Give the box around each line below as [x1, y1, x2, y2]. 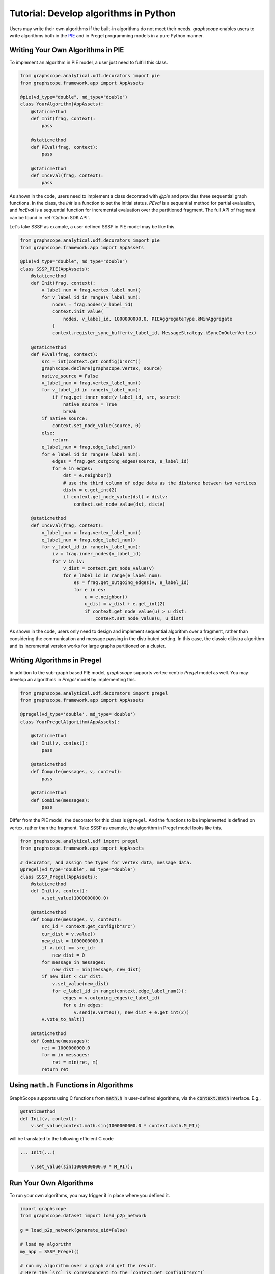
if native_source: [41, 415, 88, 421]
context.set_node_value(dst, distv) [74, 501, 166, 507]
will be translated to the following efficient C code [9, 1136, 114, 1142]
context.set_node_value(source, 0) [52, 423, 141, 429]
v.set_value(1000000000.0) [41, 895, 109, 901]
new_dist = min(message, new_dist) [52, 966, 141, 972]
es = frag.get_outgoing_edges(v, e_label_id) [74, 579, 189, 586]
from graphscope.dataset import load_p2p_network [20, 1213, 147, 1218]
